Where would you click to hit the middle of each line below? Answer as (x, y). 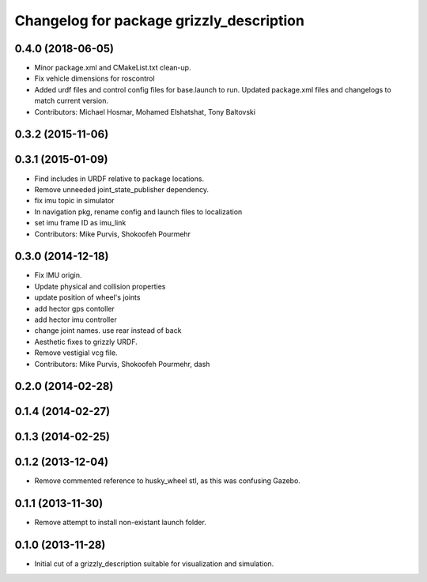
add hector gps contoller (74, 308)
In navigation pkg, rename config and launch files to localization (138, 212)
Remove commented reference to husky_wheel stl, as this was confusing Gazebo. (167, 481)
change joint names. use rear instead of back (108, 331)
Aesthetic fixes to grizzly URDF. (86, 342)
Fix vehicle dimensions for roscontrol (94, 78)
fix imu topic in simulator (74, 201)
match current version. (72, 101)
